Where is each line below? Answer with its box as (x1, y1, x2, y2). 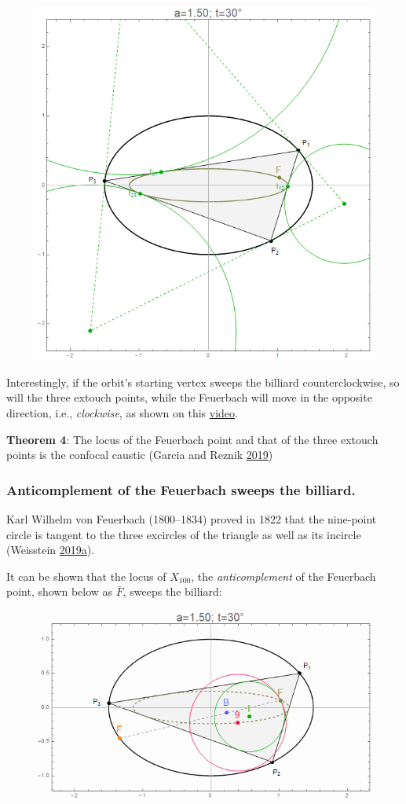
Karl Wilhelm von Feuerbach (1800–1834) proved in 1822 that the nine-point (6, 510, 377, 527)
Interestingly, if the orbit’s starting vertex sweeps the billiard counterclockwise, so (6, 373, 400, 390)
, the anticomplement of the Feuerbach (191, 567, 376, 584)
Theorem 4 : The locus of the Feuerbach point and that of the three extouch (6, 431, 379, 447)
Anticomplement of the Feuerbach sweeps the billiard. (6, 479, 356, 499)
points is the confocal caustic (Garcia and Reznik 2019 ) (6, 446, 273, 463)
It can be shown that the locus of (6, 567, 166, 584)
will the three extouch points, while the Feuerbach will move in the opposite (6, 389, 372, 406)
